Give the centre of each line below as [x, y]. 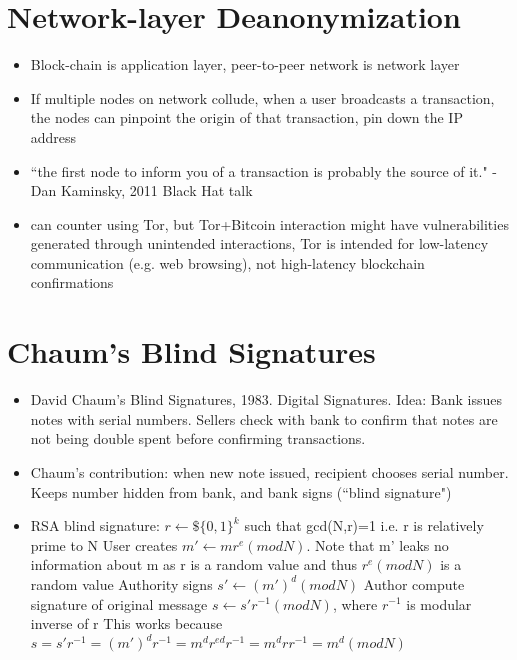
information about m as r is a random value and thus [194, 564]
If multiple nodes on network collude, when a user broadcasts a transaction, [262, 97]
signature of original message [119, 603]
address [53, 136]
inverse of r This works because [126, 623]
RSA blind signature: [95, 525]
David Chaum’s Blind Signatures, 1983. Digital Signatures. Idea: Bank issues [266, 399]
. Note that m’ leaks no [377, 544]
